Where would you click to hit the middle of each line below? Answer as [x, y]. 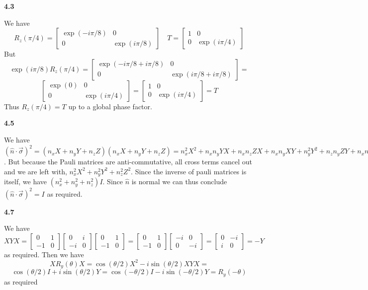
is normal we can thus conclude [179, 181]
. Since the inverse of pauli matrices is [189, 171]
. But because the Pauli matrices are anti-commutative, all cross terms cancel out [128, 162]
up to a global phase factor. [110, 106]
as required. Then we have [44, 254]
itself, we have [26, 181]
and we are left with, [36, 171]
